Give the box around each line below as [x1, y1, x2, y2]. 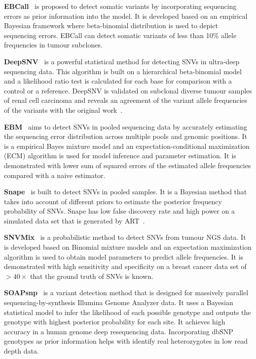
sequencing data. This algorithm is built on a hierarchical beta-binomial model [4, 66, 242, 76]
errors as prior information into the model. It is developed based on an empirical [4, 10, 248, 21]
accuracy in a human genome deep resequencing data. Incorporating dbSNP [4, 326, 233, 336]
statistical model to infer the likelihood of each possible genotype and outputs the [4, 307, 251, 317]
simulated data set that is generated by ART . [4, 215, 145, 225]
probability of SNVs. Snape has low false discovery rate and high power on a [4, 206, 235, 216]
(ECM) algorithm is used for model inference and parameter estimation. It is [4, 150, 236, 161]
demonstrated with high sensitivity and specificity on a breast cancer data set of [4, 261, 247, 271]
